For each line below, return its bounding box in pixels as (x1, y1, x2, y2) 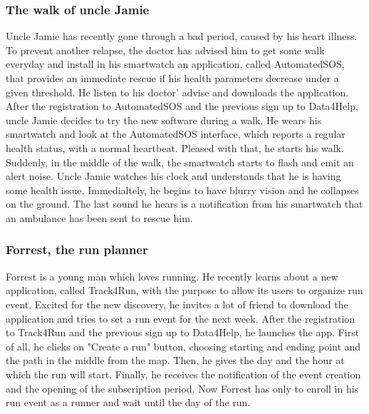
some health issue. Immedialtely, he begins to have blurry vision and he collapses (6, 182, 359, 197)
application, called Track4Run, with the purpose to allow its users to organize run (6, 283, 363, 298)
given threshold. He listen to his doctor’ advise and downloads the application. (6, 84, 349, 99)
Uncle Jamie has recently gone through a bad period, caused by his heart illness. (6, 29, 358, 44)
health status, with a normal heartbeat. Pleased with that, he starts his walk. (6, 140, 344, 155)
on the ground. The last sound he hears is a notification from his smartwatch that (6, 196, 363, 211)
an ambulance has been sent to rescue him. (6, 210, 193, 225)
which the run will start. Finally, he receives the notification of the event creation (6, 366, 361, 381)
